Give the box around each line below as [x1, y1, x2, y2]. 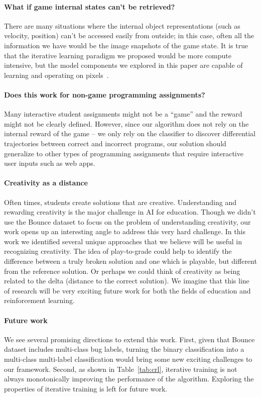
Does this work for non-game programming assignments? [4, 89, 205, 100]
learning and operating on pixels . [4, 69, 109, 80]
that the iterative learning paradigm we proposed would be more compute [4, 50, 231, 60]
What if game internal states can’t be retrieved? [4, 1, 175, 12]
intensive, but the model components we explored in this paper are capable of [4, 60, 243, 70]
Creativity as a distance [4, 177, 88, 188]
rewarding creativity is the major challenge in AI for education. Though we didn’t [4, 207, 256, 217]
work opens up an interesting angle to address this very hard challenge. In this [4, 226, 245, 237]
